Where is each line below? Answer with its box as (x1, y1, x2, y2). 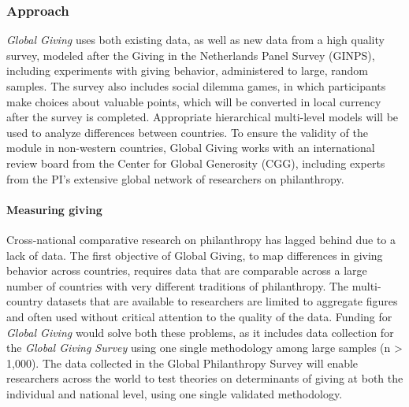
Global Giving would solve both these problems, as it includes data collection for (6, 324, 394, 340)
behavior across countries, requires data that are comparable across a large (6, 262, 367, 279)
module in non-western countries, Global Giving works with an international (6, 139, 375, 156)
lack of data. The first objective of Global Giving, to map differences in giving (6, 246, 383, 263)
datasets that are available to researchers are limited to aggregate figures (46, 293, 398, 309)
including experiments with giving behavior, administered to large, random (6, 62, 368, 79)
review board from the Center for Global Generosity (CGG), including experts (6, 154, 385, 171)
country (6, 293, 43, 309)
